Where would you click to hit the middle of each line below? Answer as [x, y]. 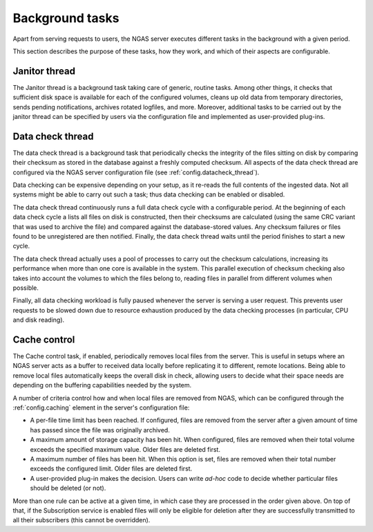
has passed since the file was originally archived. [100, 430]
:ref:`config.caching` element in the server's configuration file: [101, 407]
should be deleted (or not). [68, 488]
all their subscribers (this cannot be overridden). [82, 520]
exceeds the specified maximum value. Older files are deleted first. [125, 449]
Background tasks [66, 18]
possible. [26, 288]
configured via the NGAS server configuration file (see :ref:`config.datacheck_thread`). [136, 172]
